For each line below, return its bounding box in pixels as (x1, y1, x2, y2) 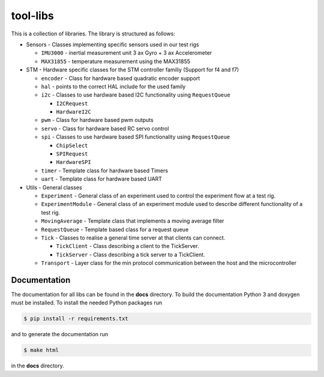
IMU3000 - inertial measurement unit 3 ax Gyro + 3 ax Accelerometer (41, 49, 212, 56)
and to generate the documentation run (11, 331, 109, 338)
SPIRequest (56, 151, 88, 157)
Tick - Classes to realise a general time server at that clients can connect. (41, 234, 226, 241)
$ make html (23, 347, 59, 354)
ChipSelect (56, 142, 88, 149)
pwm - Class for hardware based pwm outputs (41, 116, 154, 124)
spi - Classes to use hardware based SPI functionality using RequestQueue (41, 133, 230, 140)
